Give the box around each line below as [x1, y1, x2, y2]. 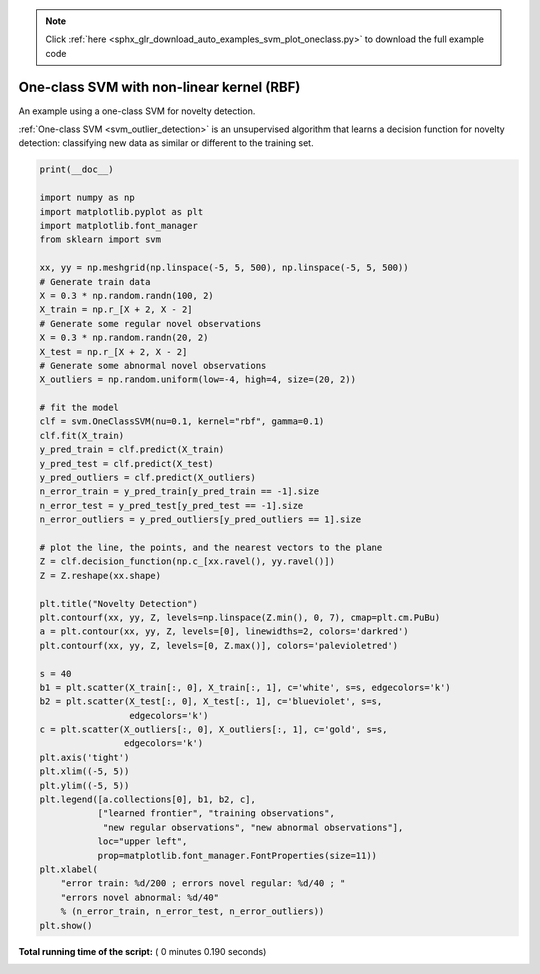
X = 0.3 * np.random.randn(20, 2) [39, 332, 209, 344]
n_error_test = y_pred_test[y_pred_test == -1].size [39, 500, 304, 511]
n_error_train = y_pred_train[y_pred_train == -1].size [39, 486, 320, 497]
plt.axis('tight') [39, 751, 130, 763]
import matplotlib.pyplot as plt [39, 206, 204, 217]
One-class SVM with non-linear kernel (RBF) [18, 78, 301, 95]
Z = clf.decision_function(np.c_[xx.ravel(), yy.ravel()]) [39, 556, 335, 567]
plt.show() [39, 920, 93, 931]
